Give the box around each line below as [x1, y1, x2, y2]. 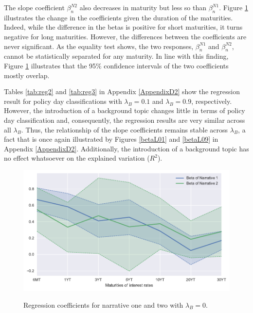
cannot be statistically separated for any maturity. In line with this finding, [4, 51, 229, 61]
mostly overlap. [4, 70, 50, 80]
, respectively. [191, 96, 232, 106]
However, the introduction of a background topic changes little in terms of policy [4, 105, 245, 115]
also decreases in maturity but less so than [79, 2, 206, 12]
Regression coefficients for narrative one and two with [23, 299, 183, 310]
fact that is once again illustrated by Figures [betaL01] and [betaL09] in [4, 134, 218, 144]
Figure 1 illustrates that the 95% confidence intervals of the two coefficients [4, 60, 229, 70]
